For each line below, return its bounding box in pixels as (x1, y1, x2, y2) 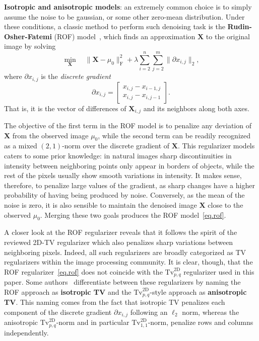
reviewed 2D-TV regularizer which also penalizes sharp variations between (4, 236, 233, 247)
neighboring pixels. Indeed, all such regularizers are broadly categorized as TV (4, 246, 246, 257)
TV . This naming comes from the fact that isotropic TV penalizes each (4, 297, 225, 307)
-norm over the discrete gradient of (62, 140, 170, 151)
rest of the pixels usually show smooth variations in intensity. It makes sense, (4, 170, 242, 181)
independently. (4, 327, 49, 337)
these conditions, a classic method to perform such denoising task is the (4, 21, 225, 32)
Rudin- (227, 21, 252, 32)
